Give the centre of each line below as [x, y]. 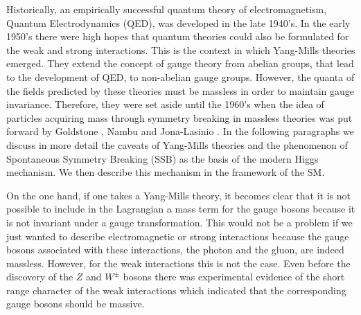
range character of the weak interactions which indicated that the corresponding [176, 290]
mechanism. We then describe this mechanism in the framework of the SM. [166, 172]
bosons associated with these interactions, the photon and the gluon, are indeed [175, 250]
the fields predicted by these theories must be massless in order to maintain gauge [180, 90]
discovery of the [40, 277]
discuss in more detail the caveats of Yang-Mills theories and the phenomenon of [177, 144]
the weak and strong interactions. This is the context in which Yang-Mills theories [181, 49]
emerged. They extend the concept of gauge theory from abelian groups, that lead [180, 63]
